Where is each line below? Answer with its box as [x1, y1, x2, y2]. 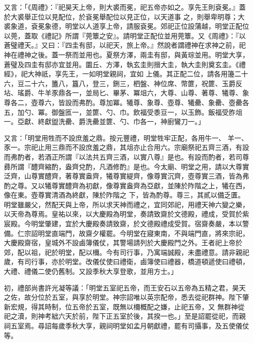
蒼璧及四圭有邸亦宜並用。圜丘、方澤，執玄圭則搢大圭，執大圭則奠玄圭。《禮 [4, 59, 246, 69]
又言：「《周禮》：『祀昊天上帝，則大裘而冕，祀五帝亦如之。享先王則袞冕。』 [4, 2, 239, 12]
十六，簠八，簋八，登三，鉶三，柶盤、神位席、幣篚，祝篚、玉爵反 [31, 78, 242, 88]
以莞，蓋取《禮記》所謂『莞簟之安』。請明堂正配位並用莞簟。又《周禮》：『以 [4, 30, 246, 40]
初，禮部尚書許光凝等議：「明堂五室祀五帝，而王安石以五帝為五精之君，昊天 [4, 282, 246, 292]
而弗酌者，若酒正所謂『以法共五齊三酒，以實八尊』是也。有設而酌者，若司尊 [4, 151, 249, 162]
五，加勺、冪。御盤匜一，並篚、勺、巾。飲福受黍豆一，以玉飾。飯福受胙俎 [4, 107, 242, 117]
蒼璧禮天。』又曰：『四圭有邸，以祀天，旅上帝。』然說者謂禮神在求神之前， [4, 40, 239, 50]
